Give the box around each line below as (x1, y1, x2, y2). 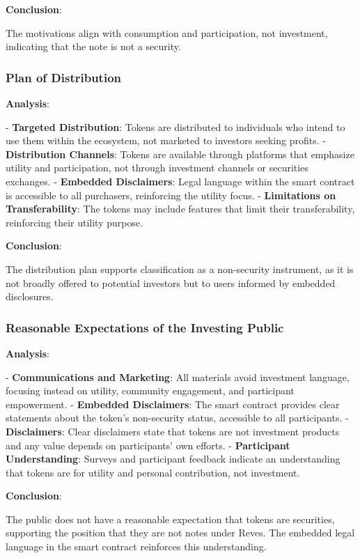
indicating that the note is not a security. (6, 39, 181, 54)
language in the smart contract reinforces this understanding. (6, 539, 267, 554)
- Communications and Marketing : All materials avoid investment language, (6, 369, 350, 384)
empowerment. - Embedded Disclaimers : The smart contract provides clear (6, 396, 340, 411)
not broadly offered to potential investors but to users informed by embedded (6, 275, 336, 290)
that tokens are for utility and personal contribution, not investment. (6, 465, 300, 479)
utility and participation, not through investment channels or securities (6, 160, 308, 175)
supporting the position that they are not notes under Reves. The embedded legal (6, 525, 355, 540)
